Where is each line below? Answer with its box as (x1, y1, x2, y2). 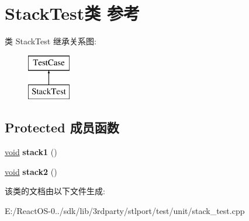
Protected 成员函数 (5, 118, 119, 136)
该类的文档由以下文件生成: (5, 185, 105, 197)
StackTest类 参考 (5, 1, 140, 25)
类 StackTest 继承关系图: (5, 35, 96, 47)
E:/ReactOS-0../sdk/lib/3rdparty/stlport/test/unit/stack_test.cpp (5, 204, 245, 216)
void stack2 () (5, 165, 57, 177)
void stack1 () (5, 146, 57, 158)
